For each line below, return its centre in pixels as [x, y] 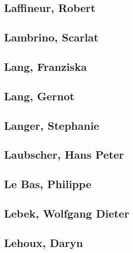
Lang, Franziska [46, 66]
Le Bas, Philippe [48, 184]
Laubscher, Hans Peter [64, 154]
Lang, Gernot [39, 96]
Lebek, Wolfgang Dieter [67, 213]
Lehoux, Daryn [44, 242]
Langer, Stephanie [52, 125]
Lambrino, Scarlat [51, 37]
